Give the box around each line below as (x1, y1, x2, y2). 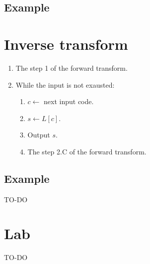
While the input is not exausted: (15, 79, 115, 90)
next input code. (44, 96, 94, 107)
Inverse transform (4, 33, 128, 54)
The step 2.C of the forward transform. (27, 146, 147, 156)
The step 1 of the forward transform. (15, 62, 128, 73)
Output (27, 130, 50, 140)
